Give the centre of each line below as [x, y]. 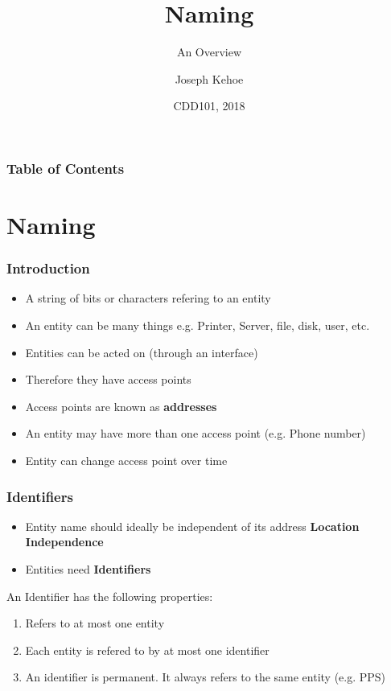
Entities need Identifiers [88, 568]
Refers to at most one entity [95, 623]
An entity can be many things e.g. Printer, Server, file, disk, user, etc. [198, 325]
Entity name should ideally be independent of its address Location [192, 526]
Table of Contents [66, 168]
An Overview [209, 52]
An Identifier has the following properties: [110, 596]
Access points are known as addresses [121, 406]
